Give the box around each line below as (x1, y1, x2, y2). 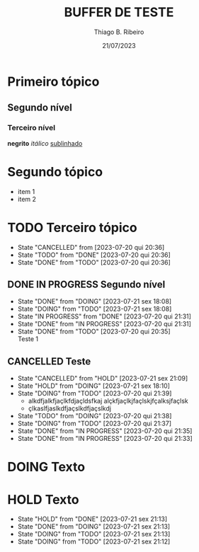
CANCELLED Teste (7, 355, 91, 367)
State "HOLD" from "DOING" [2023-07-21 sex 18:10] (17, 381, 170, 390)
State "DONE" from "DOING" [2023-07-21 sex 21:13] (17, 522, 171, 531)
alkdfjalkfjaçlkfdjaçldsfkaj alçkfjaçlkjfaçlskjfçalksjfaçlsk (28, 397, 189, 406)
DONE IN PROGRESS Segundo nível (7, 278, 166, 290)
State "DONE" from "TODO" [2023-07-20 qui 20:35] (17, 327, 171, 336)
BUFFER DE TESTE (64, 4, 174, 21)
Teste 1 (17, 335, 39, 343)
